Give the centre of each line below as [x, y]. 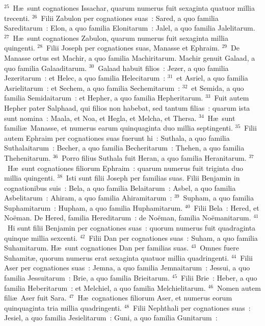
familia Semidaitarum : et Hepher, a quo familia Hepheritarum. [104, 98]
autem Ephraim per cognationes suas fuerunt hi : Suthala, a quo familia [117, 137]
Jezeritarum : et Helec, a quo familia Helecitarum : [85, 78]
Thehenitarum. [28, 157]
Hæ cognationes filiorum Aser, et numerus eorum [155, 298]
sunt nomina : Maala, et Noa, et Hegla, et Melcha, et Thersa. [100, 118]
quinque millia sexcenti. [41, 237]
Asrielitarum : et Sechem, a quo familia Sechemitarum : [92, 87]
